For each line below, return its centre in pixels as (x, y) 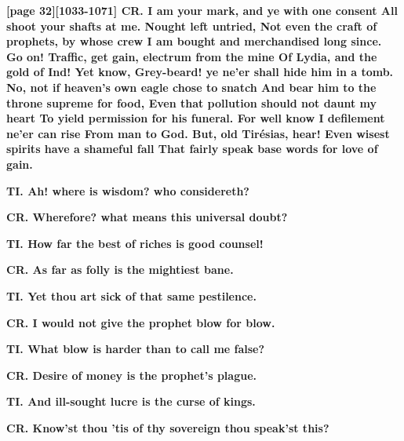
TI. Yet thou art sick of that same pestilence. (131, 295)
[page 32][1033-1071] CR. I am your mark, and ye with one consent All (202, 10)
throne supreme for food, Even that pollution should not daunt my (191, 102)
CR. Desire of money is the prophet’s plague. (131, 375)
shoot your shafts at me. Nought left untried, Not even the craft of (192, 26)
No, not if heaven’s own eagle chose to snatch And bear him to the (191, 87)
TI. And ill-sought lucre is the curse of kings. (131, 401)
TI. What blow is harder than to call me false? (136, 349)
